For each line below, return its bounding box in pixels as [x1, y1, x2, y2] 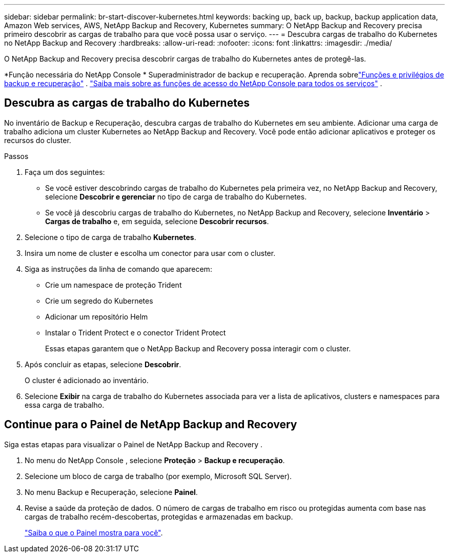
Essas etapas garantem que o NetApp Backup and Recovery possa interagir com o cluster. [45, 344, 351, 353]
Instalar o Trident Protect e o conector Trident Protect [45, 328, 226, 337]
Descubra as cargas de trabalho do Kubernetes [4, 96, 250, 110]
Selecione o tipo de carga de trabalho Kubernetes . [25, 232, 196, 242]
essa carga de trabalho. [25, 400, 105, 409]
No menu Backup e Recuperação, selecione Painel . [25, 487, 198, 496]
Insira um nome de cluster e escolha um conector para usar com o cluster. [25, 248, 276, 257]
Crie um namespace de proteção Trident [45, 280, 182, 289]
